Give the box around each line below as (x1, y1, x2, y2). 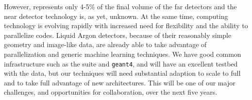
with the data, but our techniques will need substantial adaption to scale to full (4, 68, 241, 78)
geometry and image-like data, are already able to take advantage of (4, 39, 207, 50)
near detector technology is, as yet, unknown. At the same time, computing (4, 11, 228, 21)
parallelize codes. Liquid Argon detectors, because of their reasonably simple (4, 30, 232, 40)
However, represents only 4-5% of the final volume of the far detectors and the (4, 1, 237, 11)
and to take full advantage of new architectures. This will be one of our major (4, 77, 235, 87)
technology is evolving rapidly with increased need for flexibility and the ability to (4, 20, 248, 31)
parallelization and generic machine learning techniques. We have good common (4, 49, 241, 59)
